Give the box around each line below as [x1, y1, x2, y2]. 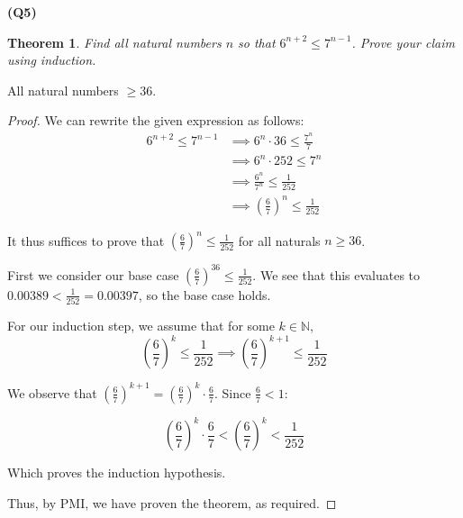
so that [238, 32, 276, 51]
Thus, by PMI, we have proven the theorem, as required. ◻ [7, 493, 337, 512]
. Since [213, 383, 251, 402]
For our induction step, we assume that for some [7, 316, 275, 335]
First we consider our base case [7, 265, 179, 284]
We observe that [7, 383, 97, 402]
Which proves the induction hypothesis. [7, 463, 226, 482]
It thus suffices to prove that [7, 231, 165, 250]
